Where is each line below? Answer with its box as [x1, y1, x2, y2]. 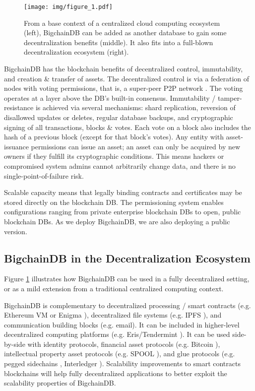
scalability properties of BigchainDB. [4, 378, 116, 388]
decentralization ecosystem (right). [24, 47, 129, 57]
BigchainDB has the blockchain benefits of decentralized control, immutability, [4, 64, 243, 74]
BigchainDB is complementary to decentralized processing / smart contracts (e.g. [4, 300, 251, 310]
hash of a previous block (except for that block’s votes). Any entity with [4, 131, 224, 142]
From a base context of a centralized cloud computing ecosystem [24, 17, 220, 28]
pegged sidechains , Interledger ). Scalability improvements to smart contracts [4, 358, 241, 369]
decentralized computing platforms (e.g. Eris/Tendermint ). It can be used [4, 329, 230, 339]
